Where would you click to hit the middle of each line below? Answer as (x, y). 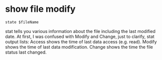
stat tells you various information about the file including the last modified (80, 31)
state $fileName (22, 22)
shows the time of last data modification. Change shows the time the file (79, 47)
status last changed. (26, 52)
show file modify (40, 9)
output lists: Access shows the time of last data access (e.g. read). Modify (81, 42)
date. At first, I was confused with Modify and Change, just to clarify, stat (80, 36)
